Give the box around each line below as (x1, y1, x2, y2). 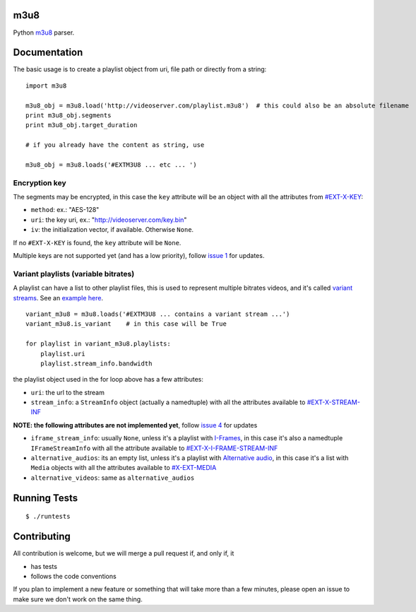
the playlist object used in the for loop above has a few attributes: (13, 375, 204, 384)
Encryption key (13, 177, 66, 187)
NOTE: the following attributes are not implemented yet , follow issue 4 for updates (13, 420, 258, 429)
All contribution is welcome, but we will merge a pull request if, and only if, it (13, 549, 234, 558)
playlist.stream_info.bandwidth (40, 359, 153, 367)
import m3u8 (25, 81, 67, 90)
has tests (30, 562, 58, 570)
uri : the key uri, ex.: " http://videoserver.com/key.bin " (30, 216, 187, 224)
